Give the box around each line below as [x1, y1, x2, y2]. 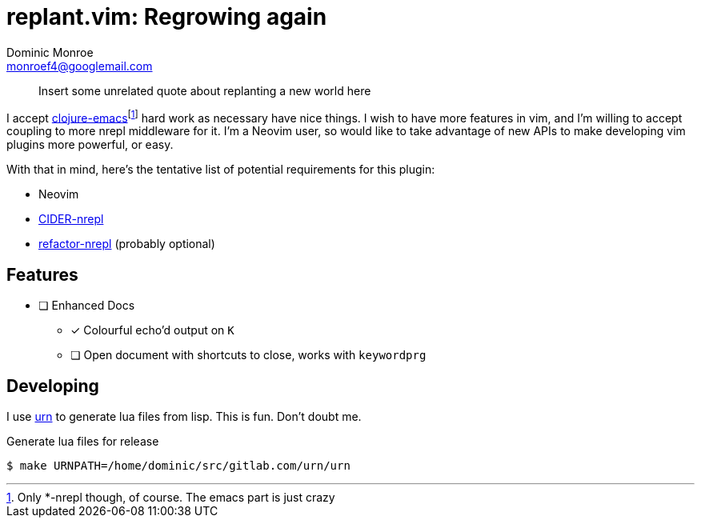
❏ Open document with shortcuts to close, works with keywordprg [70, 348, 427, 362]
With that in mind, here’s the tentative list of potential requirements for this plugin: [6, 162, 435, 177]
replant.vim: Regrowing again [6, 3, 327, 30]
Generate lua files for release [6, 434, 159, 449]
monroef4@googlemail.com [6, 58, 153, 73]
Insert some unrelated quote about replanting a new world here [38, 83, 371, 98]
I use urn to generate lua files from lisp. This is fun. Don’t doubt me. [6, 410, 362, 424]
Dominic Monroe [6, 45, 94, 59]
